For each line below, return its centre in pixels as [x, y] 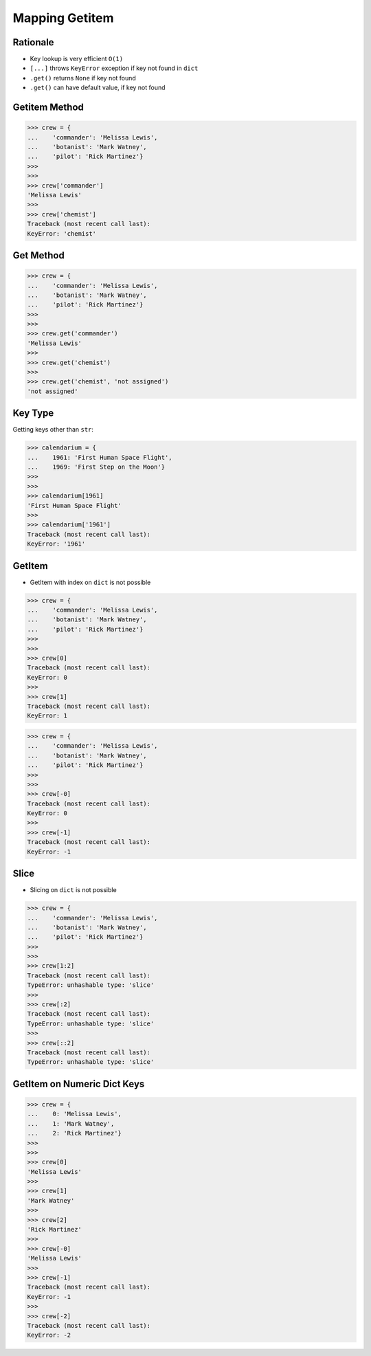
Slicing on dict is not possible [73, 890]
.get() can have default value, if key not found [98, 88]
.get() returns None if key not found [83, 78]
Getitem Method [48, 108]
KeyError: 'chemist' [61, 233]
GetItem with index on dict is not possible [90, 582]
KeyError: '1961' [56, 544]
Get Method [38, 255]
